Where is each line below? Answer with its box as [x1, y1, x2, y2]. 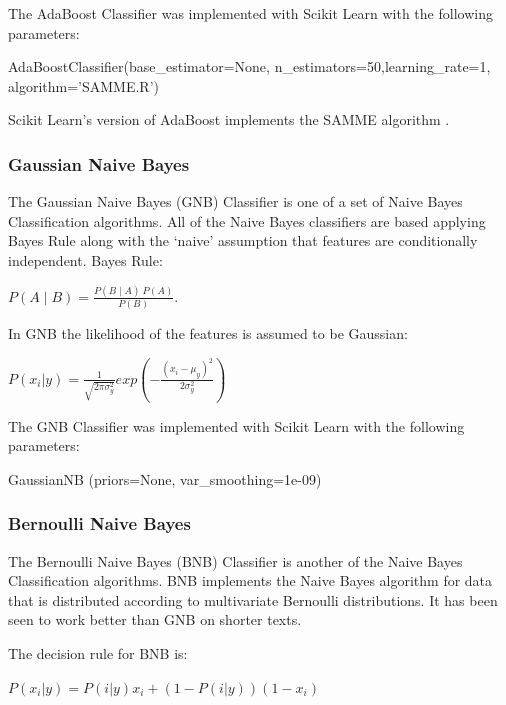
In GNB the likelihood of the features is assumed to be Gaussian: [8, 323, 408, 344]
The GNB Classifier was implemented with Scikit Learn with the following [8, 415, 465, 436]
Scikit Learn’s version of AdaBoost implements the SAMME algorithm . [8, 109, 450, 130]
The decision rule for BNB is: [8, 642, 188, 663]
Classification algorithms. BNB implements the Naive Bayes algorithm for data [8, 570, 493, 591]
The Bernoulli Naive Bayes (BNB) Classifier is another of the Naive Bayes [8, 550, 463, 571]
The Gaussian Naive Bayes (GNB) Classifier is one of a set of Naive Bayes [8, 191, 463, 212]
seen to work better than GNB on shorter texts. [8, 609, 302, 630]
